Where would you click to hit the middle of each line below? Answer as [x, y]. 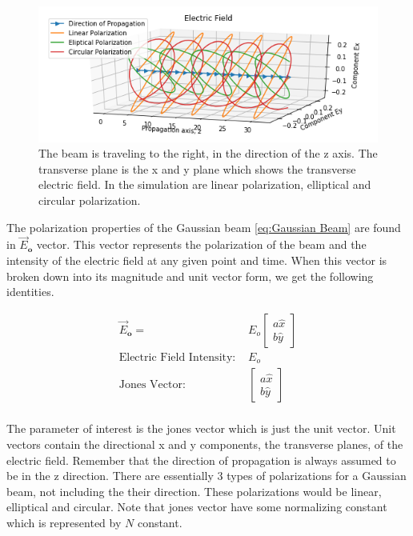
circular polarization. [90, 200]
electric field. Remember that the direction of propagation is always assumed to [201, 460]
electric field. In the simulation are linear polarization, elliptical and [205, 184]
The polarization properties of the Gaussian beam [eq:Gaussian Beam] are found [204, 227]
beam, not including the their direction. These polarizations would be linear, [194, 491]
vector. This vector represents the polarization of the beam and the [201, 244]
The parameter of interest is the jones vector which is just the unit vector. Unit [201, 428]
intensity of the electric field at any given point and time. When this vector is [197, 260]
